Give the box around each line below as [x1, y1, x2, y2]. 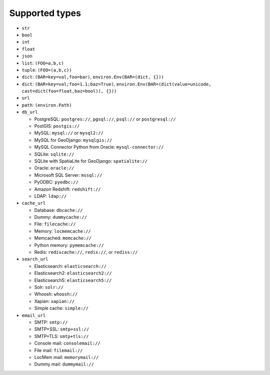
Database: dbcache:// [34, 207, 83, 213]
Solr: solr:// [34, 284, 64, 290]
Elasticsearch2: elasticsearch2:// [34, 270, 112, 276]
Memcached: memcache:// [34, 235, 92, 241]
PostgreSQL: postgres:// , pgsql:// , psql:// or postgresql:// [34, 116, 176, 122]
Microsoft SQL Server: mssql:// [34, 172, 102, 178]
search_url [21, 256, 48, 262]
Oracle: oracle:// [34, 165, 74, 171]
